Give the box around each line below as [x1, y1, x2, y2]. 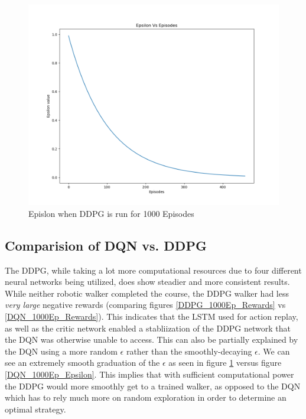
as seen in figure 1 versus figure [168, 356, 282, 369]
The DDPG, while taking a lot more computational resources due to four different [5, 264, 302, 276]
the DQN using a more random [5, 345, 118, 357]
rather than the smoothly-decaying [126, 345, 252, 357]
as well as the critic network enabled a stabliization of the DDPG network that [5, 321, 291, 334]
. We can [258, 345, 290, 357]
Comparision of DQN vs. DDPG [5, 236, 207, 254]
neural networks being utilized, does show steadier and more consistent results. [5, 275, 290, 288]
